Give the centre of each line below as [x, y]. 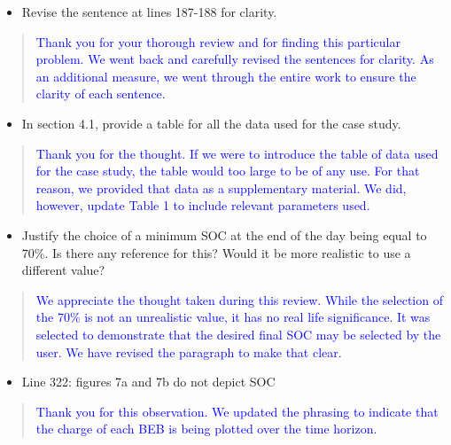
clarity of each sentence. [101, 94]
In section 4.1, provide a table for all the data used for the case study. [211, 123]
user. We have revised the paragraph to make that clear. [189, 351]
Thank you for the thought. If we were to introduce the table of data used [237, 153]
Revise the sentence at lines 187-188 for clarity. [149, 12]
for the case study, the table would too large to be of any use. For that [228, 171]
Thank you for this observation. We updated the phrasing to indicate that [237, 411]
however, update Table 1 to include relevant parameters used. [203, 205]
